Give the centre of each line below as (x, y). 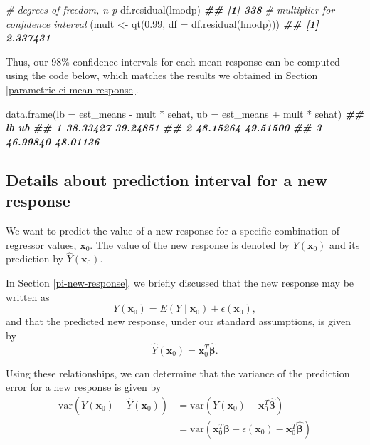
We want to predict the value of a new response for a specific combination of (173, 230)
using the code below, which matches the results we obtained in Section (162, 75)
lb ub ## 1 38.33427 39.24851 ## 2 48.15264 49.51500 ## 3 (164, 127)
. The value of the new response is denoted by (190, 244)
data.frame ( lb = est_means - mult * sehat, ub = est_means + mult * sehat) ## (185, 113)
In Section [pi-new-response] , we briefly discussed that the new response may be (180, 282)
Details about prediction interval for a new (167, 179)
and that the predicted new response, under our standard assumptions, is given (178, 321)
